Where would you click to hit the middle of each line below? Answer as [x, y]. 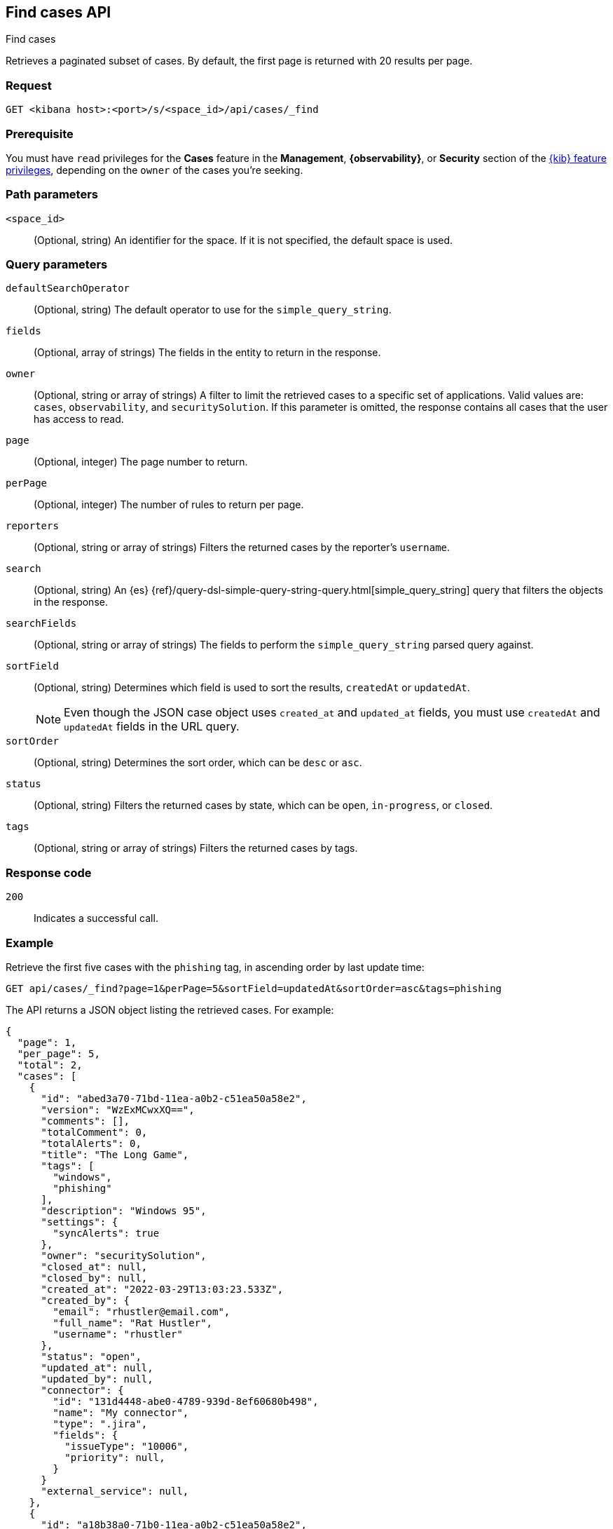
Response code [49, 872]
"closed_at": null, [94, 1266]
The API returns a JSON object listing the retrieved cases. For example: [170, 1010]
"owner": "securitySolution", [124, 1255]
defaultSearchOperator [68, 288]
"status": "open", [91, 1356]
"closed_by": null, [94, 1278]
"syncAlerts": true [106, 1233]
